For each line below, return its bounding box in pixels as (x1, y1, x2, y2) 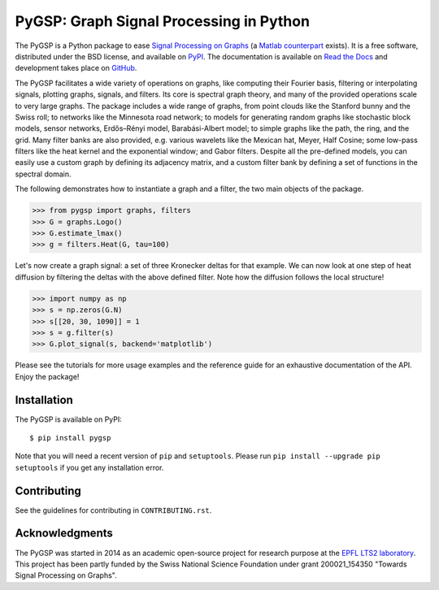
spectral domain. (15, 169, 72, 179)
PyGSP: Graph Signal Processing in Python (15, 12, 311, 30)
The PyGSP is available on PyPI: (15, 414, 122, 424)
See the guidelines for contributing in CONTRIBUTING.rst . (15, 505, 212, 515)
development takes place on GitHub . (15, 63, 137, 73)
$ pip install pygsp (29, 433, 111, 442)
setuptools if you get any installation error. (15, 462, 164, 472)
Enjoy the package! (15, 371, 80, 381)
